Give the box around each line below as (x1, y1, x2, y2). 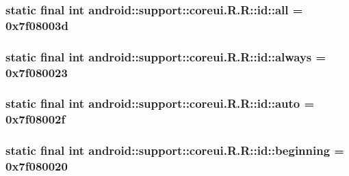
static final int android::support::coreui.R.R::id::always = (5, 48, 326, 65)
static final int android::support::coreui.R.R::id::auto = (5, 95, 315, 112)
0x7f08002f (5, 111, 66, 128)
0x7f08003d (5, 16, 68, 33)
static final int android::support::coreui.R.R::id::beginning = (5, 142, 344, 159)
